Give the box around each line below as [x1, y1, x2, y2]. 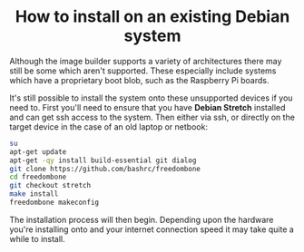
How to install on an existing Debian [15, 6, 290, 27]
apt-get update [9, 147, 67, 156]
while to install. [9, 233, 65, 244]
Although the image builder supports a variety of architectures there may [9, 55, 282, 66]
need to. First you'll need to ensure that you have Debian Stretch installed [9, 102, 286, 112]
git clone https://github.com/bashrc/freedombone [9, 164, 201, 173]
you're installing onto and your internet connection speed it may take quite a [9, 224, 295, 235]
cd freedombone [9, 172, 67, 182]
